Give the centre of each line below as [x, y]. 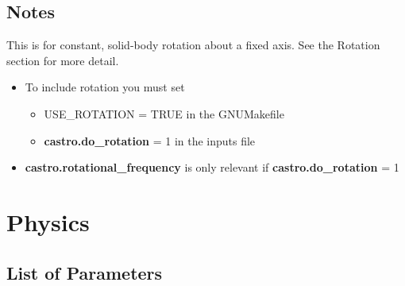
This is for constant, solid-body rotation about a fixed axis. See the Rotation [193, 45]
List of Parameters [85, 272]
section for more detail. [63, 60]
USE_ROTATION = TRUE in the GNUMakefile [164, 113]
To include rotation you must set [105, 87]
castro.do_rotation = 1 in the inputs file [150, 140]
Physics [48, 221]
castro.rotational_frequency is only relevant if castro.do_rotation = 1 [212, 167]
